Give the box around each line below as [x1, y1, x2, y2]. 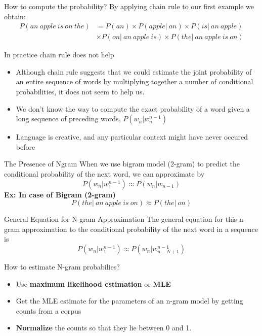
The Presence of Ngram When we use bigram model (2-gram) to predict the [4, 158, 240, 169]
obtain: [4, 11, 26, 21]
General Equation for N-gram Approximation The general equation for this [4, 214, 237, 224]
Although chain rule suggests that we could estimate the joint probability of [16, 66, 252, 77]
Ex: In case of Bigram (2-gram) [4, 189, 116, 199]
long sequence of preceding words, [16, 113, 121, 124]
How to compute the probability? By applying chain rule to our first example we [4, 1, 254, 11]
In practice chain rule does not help [4, 49, 114, 60]
